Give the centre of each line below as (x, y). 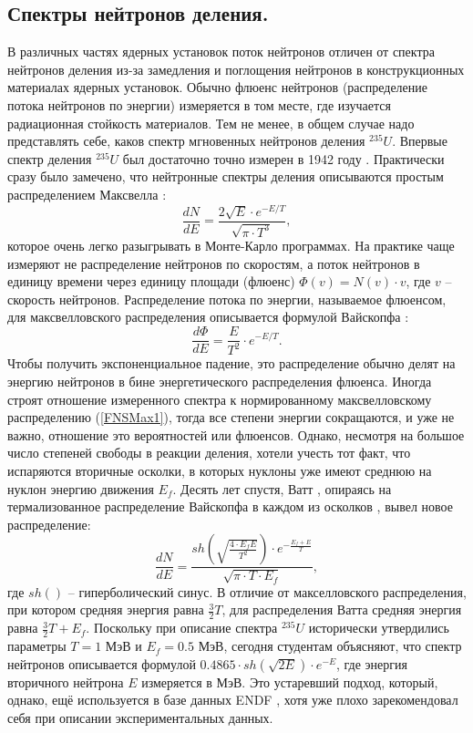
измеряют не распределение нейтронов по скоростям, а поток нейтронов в (214, 263)
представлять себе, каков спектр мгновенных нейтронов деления (186, 141)
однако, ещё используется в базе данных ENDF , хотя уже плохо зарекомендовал (233, 700)
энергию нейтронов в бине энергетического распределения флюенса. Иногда (220, 382)
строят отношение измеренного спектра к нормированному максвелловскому (220, 399)
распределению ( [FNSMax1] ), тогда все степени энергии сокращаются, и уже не (231, 417)
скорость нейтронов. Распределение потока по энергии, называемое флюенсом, (227, 299)
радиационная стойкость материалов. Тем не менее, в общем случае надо (211, 123)
